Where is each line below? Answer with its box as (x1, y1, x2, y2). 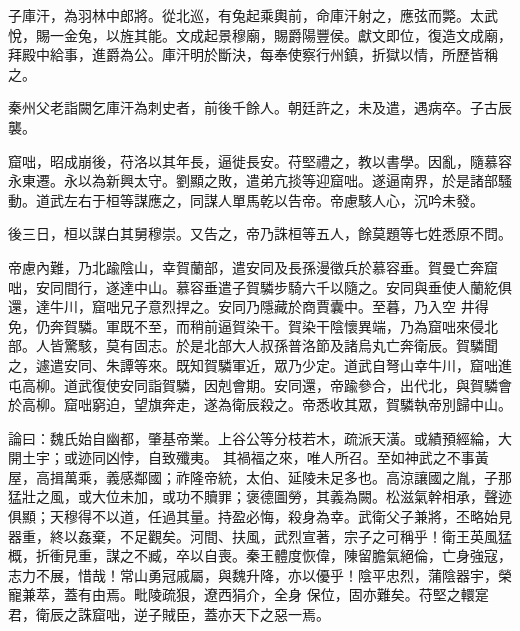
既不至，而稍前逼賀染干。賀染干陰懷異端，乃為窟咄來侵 (119, 315, 484, 336)
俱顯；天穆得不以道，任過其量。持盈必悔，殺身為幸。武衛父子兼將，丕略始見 (8, 506, 512, 527)
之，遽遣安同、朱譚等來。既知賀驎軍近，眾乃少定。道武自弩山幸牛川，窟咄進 (8, 354, 512, 375)
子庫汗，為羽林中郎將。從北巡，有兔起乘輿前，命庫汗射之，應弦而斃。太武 (8, 5, 498, 25)
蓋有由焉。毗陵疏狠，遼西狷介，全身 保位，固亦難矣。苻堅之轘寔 (63, 584, 489, 605)
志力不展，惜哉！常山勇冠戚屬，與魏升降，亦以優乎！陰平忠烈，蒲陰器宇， (8, 564, 498, 585)
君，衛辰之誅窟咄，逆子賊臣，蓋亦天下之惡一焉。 (8, 604, 330, 625)
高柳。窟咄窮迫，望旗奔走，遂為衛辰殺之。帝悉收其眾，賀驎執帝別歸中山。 (21, 394, 512, 415)
